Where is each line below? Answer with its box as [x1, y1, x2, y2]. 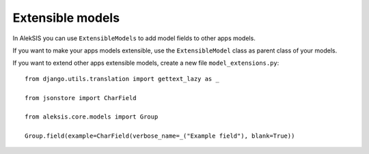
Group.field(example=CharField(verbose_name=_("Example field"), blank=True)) [25, 132, 295, 140]
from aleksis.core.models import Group [25, 113, 159, 121]
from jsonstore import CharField [25, 94, 137, 102]
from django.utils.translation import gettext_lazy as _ [25, 75, 220, 82]
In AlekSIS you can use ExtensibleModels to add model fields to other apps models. [12, 34, 256, 42]
